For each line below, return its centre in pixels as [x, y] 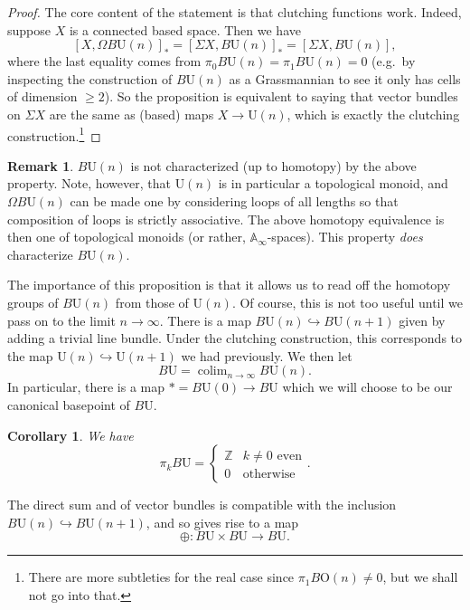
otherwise [269, 475]
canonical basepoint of [69, 404]
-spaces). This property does [345, 237]
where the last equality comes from [104, 61]
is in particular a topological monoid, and [333, 183]
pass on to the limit [61, 320]
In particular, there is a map [86, 387]
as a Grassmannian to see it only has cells [345, 78]
